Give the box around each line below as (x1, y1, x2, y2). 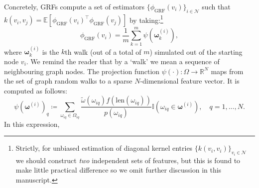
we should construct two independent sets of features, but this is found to (15, 155, 241, 165)
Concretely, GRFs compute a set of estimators (4, 1, 145, 11)
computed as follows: (4, 85, 67, 95)
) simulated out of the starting (149, 46, 243, 57)
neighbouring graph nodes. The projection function (4, 66, 160, 76)
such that (202, 1, 231, 11)
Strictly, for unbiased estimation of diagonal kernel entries (15, 143, 193, 153)
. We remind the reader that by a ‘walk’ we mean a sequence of (26, 56, 220, 66)
